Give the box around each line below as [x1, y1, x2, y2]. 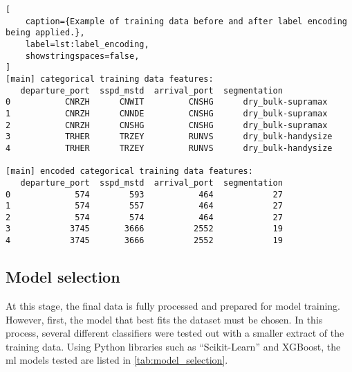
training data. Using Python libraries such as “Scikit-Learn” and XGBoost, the [6, 339, 341, 353]
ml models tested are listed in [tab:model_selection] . [6, 353, 228, 367]
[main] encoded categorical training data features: [6, 166, 253, 177]
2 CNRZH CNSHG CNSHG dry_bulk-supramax [6, 120, 328, 130]
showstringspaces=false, [25, 51, 140, 61]
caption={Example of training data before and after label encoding [25, 16, 347, 26]
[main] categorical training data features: [6, 73, 214, 84]
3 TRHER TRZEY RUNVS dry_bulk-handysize [6, 132, 333, 142]
